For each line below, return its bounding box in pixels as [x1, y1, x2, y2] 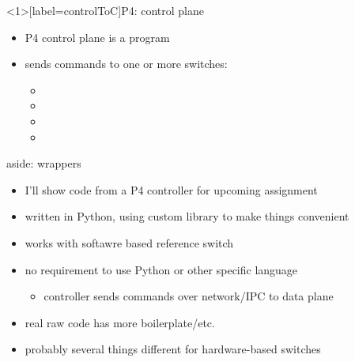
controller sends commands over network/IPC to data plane [43, 288, 334, 304]
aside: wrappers [6, 155, 81, 172]
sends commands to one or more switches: [25, 55, 228, 72]
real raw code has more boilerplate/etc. [25, 314, 215, 330]
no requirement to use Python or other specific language [25, 261, 298, 277]
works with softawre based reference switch [25, 234, 234, 251]
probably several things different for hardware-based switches [25, 341, 321, 357]
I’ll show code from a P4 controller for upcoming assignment [25, 181, 318, 198]
